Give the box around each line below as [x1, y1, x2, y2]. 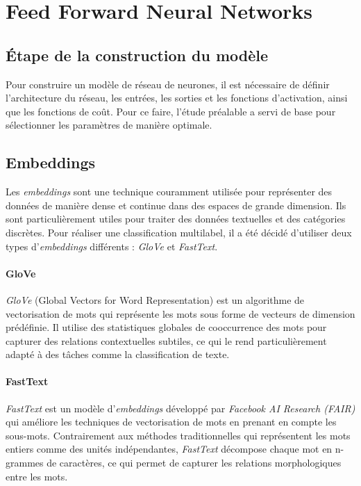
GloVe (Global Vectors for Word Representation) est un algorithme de [6, 292, 305, 307]
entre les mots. [6, 469, 68, 483]
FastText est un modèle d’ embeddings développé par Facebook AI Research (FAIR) [6, 400, 355, 415]
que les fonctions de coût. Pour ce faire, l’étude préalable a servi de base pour [6, 104, 336, 118]
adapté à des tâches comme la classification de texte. [6, 347, 230, 362]
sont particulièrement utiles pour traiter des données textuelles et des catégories [6, 211, 346, 226]
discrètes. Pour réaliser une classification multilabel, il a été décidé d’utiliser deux [6, 225, 352, 239]
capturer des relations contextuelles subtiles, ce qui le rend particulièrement [6, 333, 327, 348]
